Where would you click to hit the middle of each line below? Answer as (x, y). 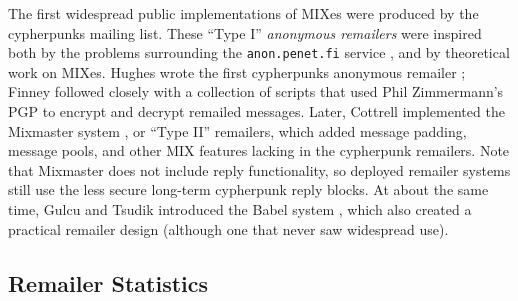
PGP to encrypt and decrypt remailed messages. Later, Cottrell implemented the (256, 111)
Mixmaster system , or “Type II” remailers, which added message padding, (237, 130)
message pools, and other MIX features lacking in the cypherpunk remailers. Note (259, 150)
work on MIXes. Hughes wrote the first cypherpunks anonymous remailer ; (237, 71)
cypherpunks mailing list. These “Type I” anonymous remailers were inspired (245, 32)
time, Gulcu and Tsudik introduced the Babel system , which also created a (240, 209)
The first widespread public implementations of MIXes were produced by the (243, 13)
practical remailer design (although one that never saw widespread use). (228, 228)
